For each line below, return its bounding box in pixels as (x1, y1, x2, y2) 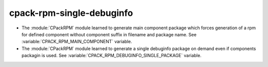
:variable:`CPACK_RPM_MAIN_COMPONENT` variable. (21, 39, 133, 45)
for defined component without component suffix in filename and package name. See (21, 31, 197, 37)
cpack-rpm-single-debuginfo (9, 7, 134, 18)
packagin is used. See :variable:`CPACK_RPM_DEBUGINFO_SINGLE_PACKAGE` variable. (21, 53, 202, 59)
